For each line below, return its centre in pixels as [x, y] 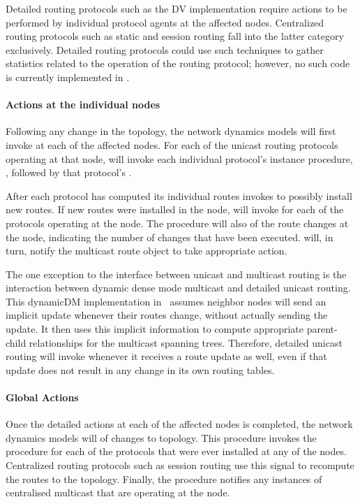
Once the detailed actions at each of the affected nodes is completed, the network [179, 424]
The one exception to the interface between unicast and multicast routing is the [176, 274]
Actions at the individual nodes [83, 105]
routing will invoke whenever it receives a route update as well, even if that [166, 356]
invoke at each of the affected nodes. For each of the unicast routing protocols [172, 144]
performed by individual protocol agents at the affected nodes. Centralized [165, 22]
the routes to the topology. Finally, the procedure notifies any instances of [164, 478]
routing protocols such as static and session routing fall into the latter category [175, 36]
